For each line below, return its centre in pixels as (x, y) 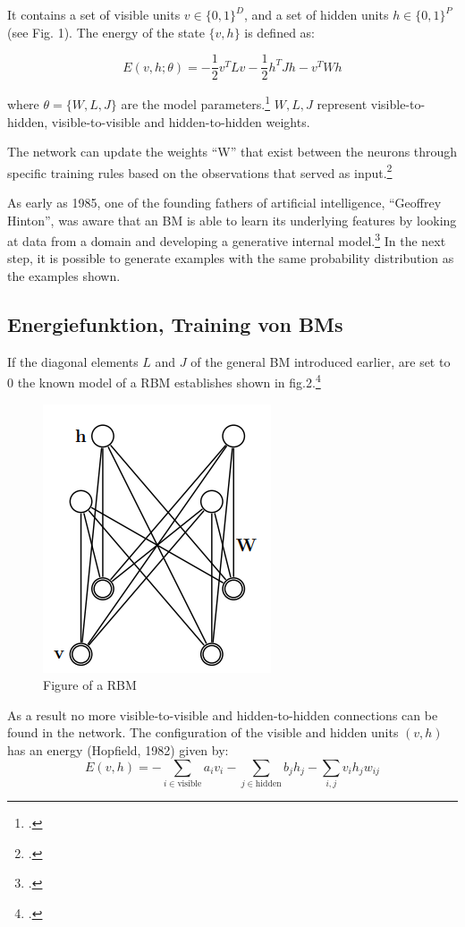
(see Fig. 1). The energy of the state (106, 32)
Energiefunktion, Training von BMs (175, 323)
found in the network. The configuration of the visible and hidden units (203, 732)
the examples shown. (64, 275)
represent (342, 103)
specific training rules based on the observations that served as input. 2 (200, 171)
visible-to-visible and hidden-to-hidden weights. (181, 121)
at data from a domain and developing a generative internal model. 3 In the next (227, 239)
